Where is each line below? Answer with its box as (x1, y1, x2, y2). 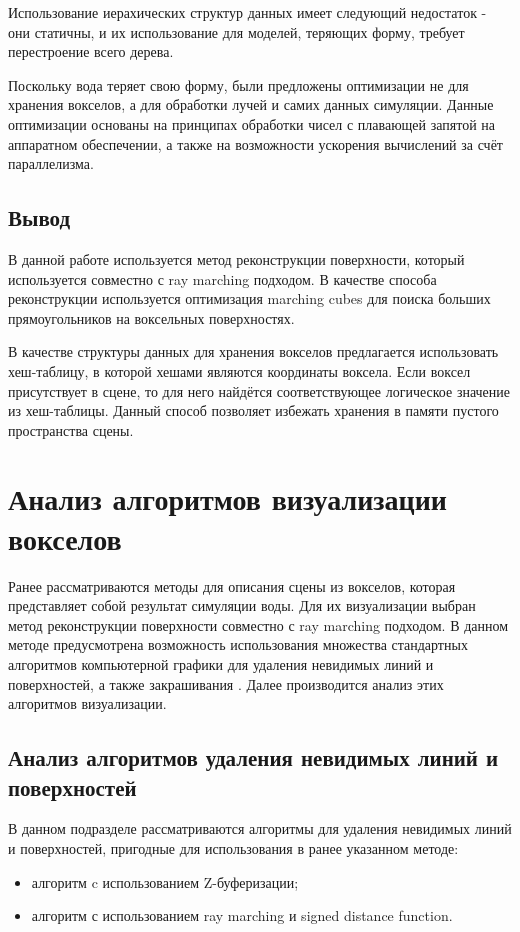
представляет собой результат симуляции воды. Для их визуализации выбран (8, 595, 476, 616)
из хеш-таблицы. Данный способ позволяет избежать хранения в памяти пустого (8, 400, 499, 421)
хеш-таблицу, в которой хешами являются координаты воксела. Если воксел (8, 360, 471, 381)
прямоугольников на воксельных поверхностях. (8, 307, 295, 328)
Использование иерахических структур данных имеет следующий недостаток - (8, 2, 487, 22)
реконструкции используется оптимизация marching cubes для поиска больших (8, 288, 491, 309)
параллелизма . (8, 153, 94, 174)
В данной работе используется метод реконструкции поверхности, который (8, 248, 465, 269)
